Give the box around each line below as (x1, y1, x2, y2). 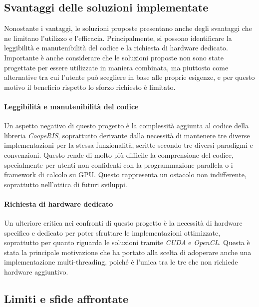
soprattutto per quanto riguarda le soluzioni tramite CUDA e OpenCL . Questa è (4, 237, 250, 248)
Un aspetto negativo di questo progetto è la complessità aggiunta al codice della (4, 120, 249, 131)
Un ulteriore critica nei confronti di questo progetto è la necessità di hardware (4, 218, 243, 228)
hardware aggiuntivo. (4, 267, 68, 277)
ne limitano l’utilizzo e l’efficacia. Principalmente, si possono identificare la (4, 32, 232, 43)
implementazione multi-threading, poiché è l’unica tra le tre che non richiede (4, 257, 238, 267)
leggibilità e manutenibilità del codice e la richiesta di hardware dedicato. (4, 42, 228, 53)
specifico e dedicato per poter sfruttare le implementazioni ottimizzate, (4, 227, 221, 238)
